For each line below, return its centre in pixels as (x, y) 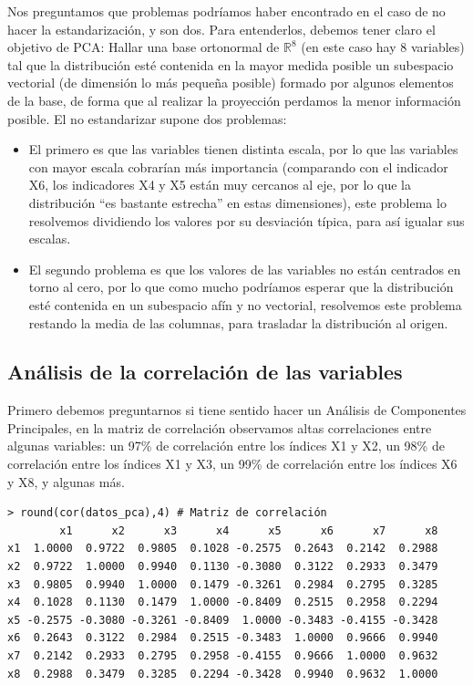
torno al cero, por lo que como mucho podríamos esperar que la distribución (241, 287)
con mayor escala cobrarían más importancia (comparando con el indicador (238, 166)
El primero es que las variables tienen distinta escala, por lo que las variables (243, 149)
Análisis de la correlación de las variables (205, 372)
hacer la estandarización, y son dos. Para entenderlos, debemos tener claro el (221, 29)
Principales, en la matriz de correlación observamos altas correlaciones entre (220, 427)
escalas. (50, 239)
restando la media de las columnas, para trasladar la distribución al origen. (238, 322)
